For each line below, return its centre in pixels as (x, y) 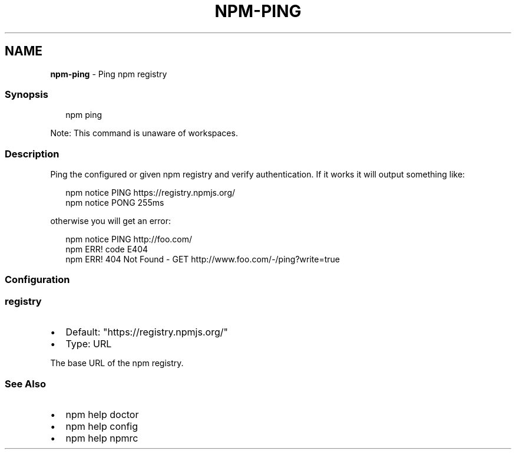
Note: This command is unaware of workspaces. (144, 133)
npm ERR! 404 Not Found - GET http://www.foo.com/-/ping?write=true (203, 259)
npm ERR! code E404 (107, 249)
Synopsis (27, 94)
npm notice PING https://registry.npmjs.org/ (150, 193)
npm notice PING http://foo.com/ (129, 239)
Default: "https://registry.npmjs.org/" (147, 332)
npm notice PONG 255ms (115, 203)
